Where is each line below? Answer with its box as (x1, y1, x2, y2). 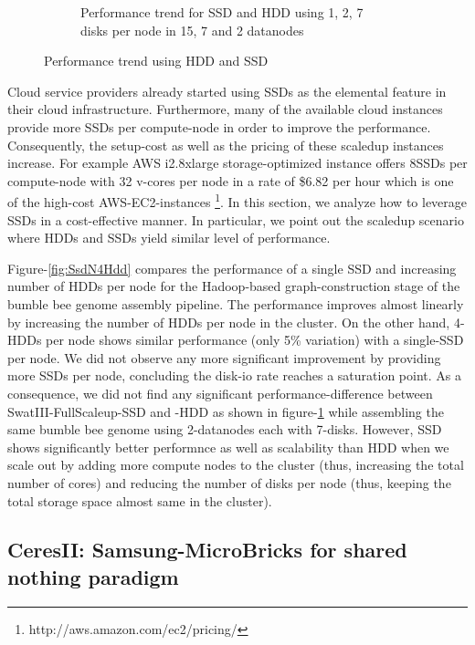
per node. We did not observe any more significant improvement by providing (7, 348, 441, 367)
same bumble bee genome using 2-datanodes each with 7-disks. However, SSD (7, 420, 442, 439)
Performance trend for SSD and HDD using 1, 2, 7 (80, 3, 364, 21)
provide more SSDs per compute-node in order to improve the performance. (7, 117, 431, 136)
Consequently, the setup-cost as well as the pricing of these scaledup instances (7, 135, 444, 154)
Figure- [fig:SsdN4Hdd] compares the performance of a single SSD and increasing (7, 258, 457, 277)
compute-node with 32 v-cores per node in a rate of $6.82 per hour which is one (7, 171, 454, 190)
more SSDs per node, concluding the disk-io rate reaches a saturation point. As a (7, 366, 461, 385)
